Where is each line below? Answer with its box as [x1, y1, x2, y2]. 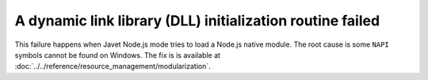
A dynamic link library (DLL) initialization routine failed [14, 12, 380, 29]
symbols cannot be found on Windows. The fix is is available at [14, 50, 221, 59]
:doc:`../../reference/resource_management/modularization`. [14, 62, 212, 71]
